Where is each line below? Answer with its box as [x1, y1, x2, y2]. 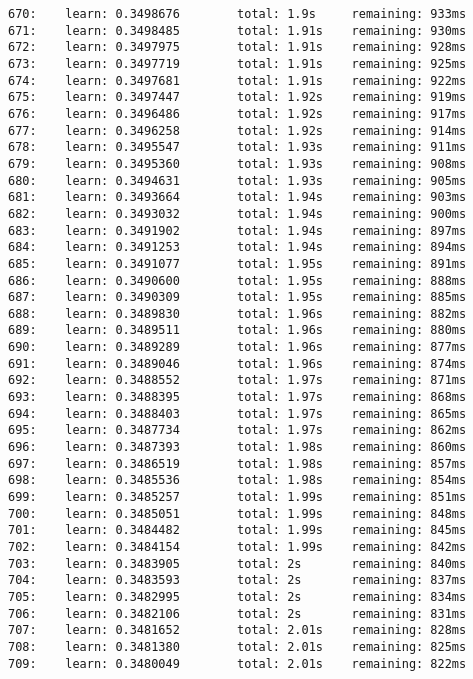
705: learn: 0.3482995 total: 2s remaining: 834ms [8, 589, 467, 604]
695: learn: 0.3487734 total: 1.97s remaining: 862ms [8, 423, 467, 438]
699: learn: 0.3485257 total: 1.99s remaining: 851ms [8, 490, 467, 505]
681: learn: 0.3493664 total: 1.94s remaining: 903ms [8, 190, 467, 205]
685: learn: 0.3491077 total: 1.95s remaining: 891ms [8, 256, 467, 271]
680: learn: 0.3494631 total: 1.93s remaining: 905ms [8, 173, 467, 188]
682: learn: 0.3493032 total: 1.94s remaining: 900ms [8, 206, 467, 221]
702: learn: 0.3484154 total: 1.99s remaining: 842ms [8, 540, 467, 554]
